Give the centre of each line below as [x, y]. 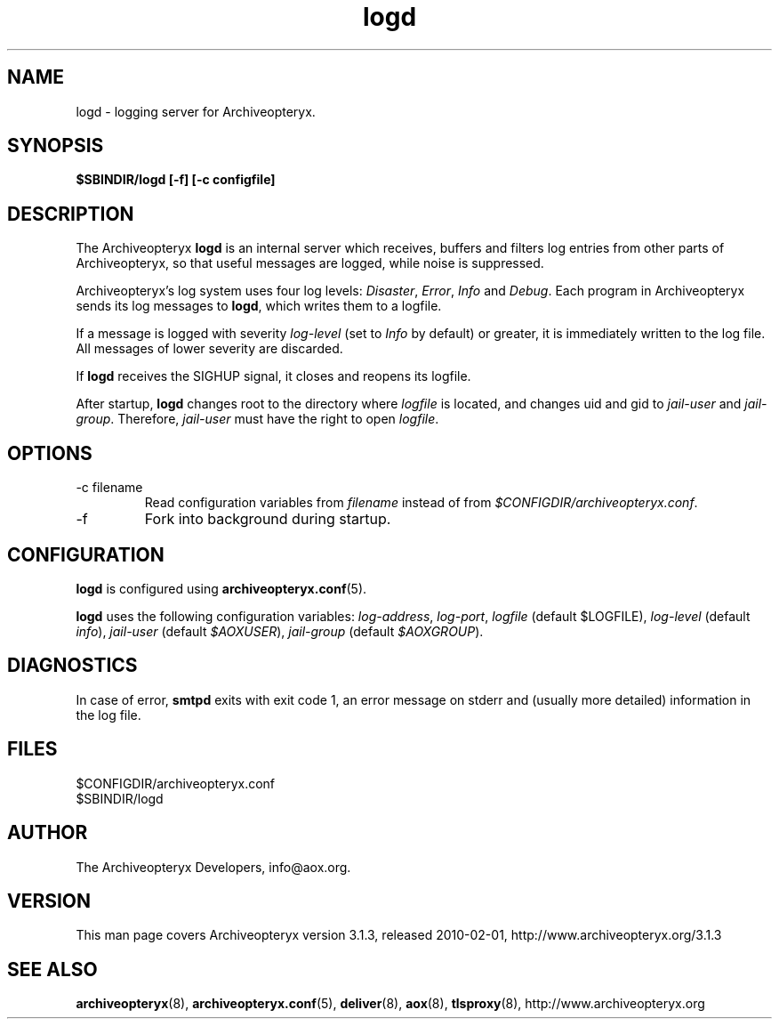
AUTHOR [48, 833]
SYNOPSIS [56, 146]
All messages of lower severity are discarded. [209, 349]
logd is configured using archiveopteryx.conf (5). [221, 588]
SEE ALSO [52, 969]
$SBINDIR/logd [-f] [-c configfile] [176, 180]
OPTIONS [50, 453]
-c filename [109, 488]
